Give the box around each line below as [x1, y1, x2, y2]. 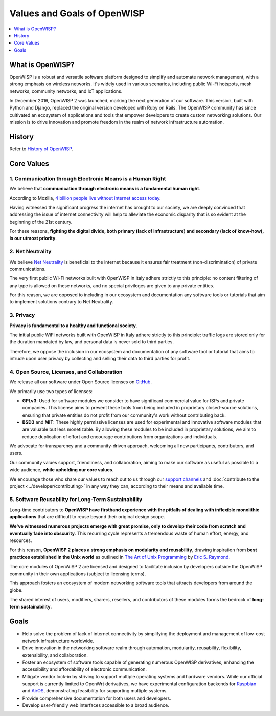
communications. [9, 266, 46, 272]
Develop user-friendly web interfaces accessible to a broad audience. [22, 702, 170, 708]
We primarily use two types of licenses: [9, 388, 93, 394]
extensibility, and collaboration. [22, 652, 88, 658]
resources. [9, 537, 32, 544]
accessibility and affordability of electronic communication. [22, 666, 147, 672]
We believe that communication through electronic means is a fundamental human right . [9, 186, 200, 192]
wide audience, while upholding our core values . [9, 466, 114, 473]
